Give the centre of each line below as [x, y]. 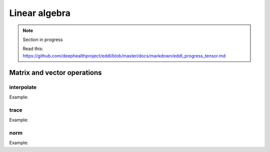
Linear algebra [40, 13]
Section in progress [43, 39]
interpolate [23, 87]
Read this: [33, 49]
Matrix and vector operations [55, 72]
